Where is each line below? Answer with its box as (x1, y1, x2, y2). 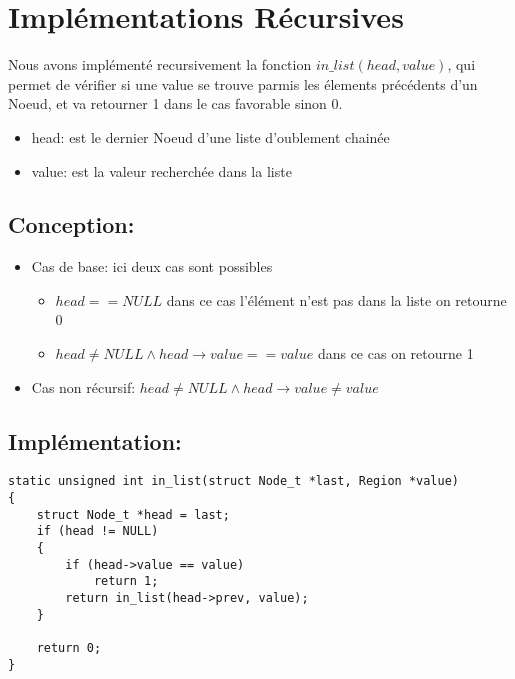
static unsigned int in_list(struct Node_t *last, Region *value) (8, 474, 460, 489)
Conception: (8, 209, 135, 240)
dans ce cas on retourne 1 (317, 343, 474, 364)
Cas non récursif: (31, 376, 136, 397)
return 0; (36, 641, 102, 656)
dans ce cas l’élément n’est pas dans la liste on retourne (166, 289, 507, 310)
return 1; (93, 574, 159, 589)
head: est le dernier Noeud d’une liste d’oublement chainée (31, 126, 390, 147)
